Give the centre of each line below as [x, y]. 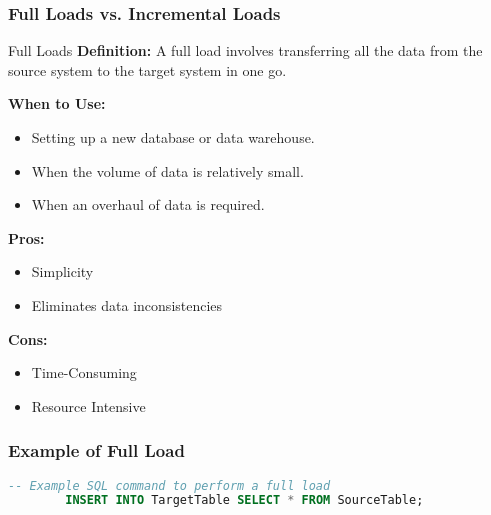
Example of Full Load [96, 450]
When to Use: [57, 103]
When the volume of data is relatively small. [167, 170]
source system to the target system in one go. [147, 69]
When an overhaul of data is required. [148, 204]
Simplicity [62, 271]
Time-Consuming [84, 372]
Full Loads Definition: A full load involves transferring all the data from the [245, 50]
